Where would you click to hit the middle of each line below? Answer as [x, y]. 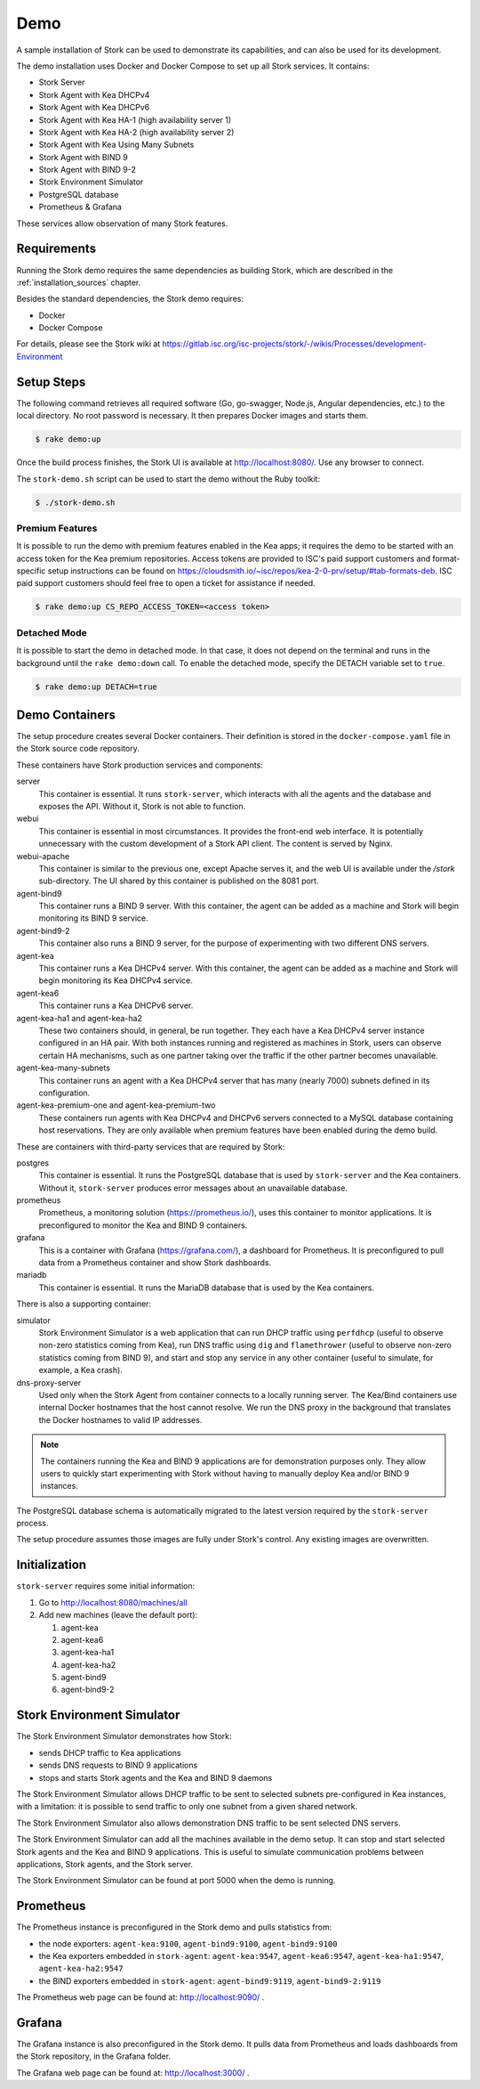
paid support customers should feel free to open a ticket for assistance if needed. [166, 583]
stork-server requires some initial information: [106, 1586]
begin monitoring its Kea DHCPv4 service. [116, 980]
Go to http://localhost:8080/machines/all [113, 1602]
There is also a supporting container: [84, 1304]
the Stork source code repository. [78, 749]
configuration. [64, 1093]
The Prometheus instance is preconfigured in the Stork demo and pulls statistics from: [174, 1927]
